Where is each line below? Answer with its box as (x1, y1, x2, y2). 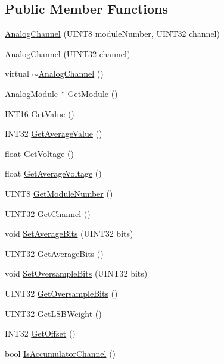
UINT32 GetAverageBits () (5, 247, 104, 259)
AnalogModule (5, 87, 58, 99)
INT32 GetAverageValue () (5, 127, 102, 140)
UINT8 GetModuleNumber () (5, 187, 113, 199)
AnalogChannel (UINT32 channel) (5, 47, 130, 59)
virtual (5, 67, 29, 80)
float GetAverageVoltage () (5, 167, 102, 180)
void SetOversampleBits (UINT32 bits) (5, 267, 148, 280)
